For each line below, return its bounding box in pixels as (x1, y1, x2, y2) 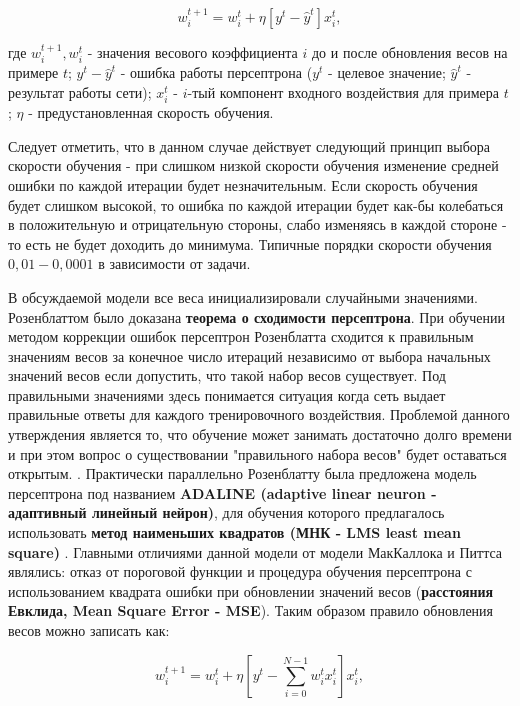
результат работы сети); (8, 82, 152, 103)
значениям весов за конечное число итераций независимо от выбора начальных (8, 345, 491, 366)
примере (8, 62, 59, 83)
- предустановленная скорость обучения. (28, 102, 274, 123)
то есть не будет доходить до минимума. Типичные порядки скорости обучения (8, 233, 492, 254)
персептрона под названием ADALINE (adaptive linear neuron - (8, 482, 437, 503)
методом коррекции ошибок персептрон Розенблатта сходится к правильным (8, 326, 474, 347)
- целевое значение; (328, 62, 446, 83)
